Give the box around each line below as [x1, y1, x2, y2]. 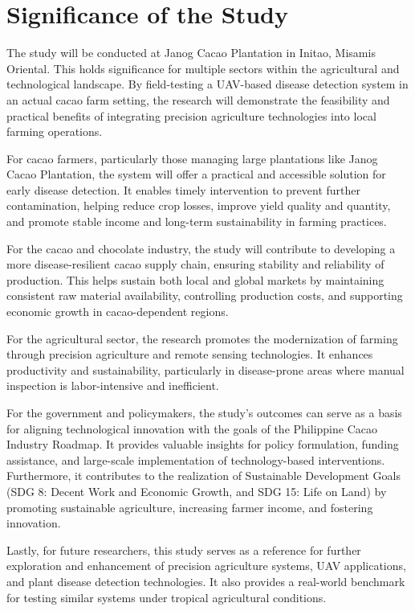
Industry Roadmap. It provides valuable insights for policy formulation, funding [6, 436, 399, 453]
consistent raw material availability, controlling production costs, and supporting [6, 287, 403, 304]
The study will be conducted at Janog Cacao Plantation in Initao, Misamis [6, 44, 376, 61]
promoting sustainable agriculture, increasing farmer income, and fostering [6, 498, 373, 515]
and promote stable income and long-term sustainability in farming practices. [6, 213, 387, 230]
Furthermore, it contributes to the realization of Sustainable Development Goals [6, 467, 401, 484]
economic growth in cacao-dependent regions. [6, 303, 229, 320]
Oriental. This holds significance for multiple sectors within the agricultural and [6, 59, 400, 76]
